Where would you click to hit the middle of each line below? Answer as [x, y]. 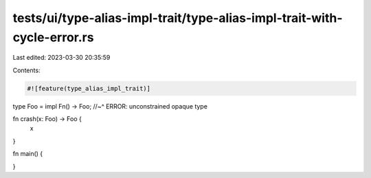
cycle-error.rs [53, 37]
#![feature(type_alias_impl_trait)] [89, 88]
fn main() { [28, 154]
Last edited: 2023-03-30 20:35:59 [61, 58]
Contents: [26, 70]
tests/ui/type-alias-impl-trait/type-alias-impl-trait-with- [178, 18]
